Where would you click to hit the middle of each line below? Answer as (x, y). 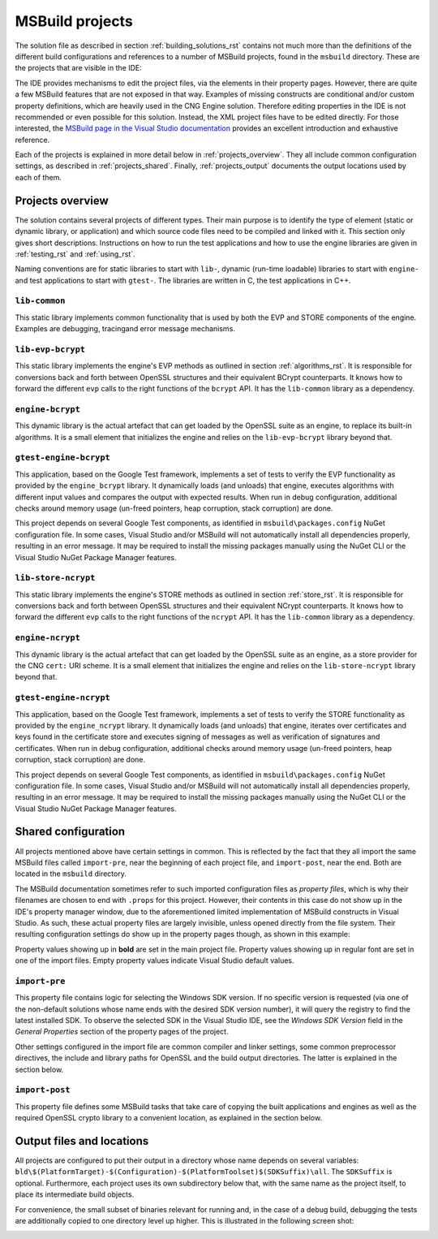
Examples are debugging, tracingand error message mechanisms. (125, 329)
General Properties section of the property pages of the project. (122, 1032)
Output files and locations (82, 1141)
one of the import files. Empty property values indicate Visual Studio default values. (155, 961)
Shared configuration (70, 832)
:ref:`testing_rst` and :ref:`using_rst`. (75, 254)
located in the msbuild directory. (71, 874)
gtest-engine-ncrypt (63, 698)
